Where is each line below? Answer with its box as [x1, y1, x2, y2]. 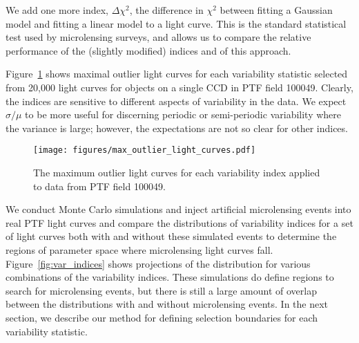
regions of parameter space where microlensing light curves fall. [6, 242, 273, 257]
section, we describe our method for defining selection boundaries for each [6, 310, 318, 324]
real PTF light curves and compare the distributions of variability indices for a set [6, 215, 353, 230]
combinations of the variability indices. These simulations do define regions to [6, 270, 334, 284]
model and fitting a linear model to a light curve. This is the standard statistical [6, 16, 347, 30]
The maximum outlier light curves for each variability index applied [33, 165, 320, 179]
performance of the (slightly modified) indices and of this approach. [6, 43, 291, 57]
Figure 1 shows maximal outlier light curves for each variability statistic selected [6, 66, 348, 81]
